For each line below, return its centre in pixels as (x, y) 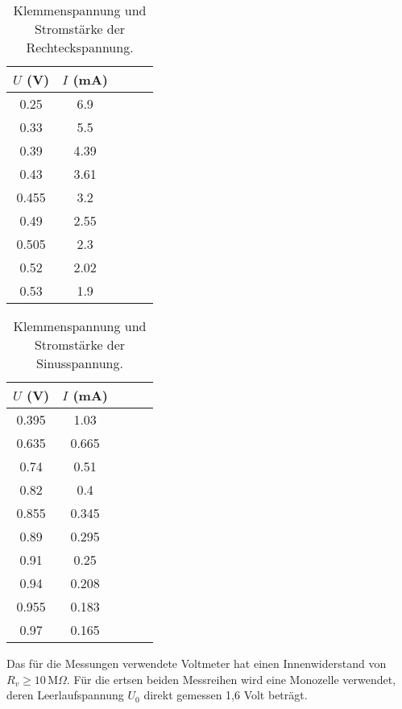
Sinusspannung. (80, 363)
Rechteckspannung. (80, 47)
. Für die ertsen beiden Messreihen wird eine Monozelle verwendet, (231, 679)
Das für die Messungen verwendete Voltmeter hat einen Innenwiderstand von (197, 663)
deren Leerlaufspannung (65, 695)
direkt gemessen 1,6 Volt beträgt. (226, 695)
